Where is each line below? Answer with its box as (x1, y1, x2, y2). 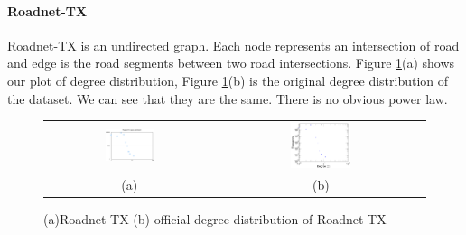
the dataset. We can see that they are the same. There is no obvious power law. (7, 89, 448, 108)
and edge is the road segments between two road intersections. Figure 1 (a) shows (7, 53, 455, 72)
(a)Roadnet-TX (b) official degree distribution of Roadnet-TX (43, 210, 387, 229)
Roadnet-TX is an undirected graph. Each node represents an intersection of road (7, 35, 460, 54)
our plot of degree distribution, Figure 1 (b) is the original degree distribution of (7, 70, 449, 89)
